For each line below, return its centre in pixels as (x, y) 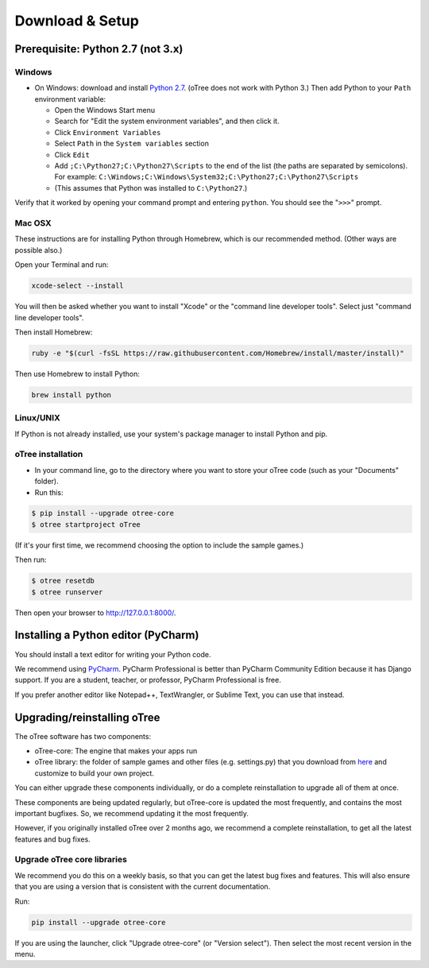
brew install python (71, 395)
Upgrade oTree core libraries (71, 860)
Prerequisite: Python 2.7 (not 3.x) (99, 49)
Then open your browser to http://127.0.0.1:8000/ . (95, 613)
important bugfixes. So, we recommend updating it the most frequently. (132, 813)
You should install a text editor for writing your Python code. (113, 654)
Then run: (31, 560)
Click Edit (72, 154)
